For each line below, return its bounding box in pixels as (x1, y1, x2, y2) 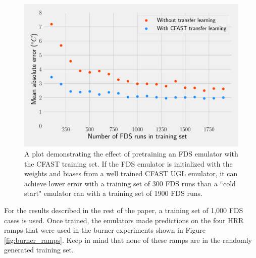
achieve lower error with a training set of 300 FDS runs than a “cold (24, 178, 236, 188)
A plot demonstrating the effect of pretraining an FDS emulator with (24, 148, 238, 159)
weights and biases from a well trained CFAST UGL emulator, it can (24, 168, 238, 179)
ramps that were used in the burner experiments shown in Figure (4, 225, 206, 235)
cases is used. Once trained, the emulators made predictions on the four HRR (4, 215, 244, 225)
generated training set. (4, 244, 74, 255)
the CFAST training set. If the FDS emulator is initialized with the (24, 158, 233, 169)
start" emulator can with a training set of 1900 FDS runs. (24, 188, 202, 198)
